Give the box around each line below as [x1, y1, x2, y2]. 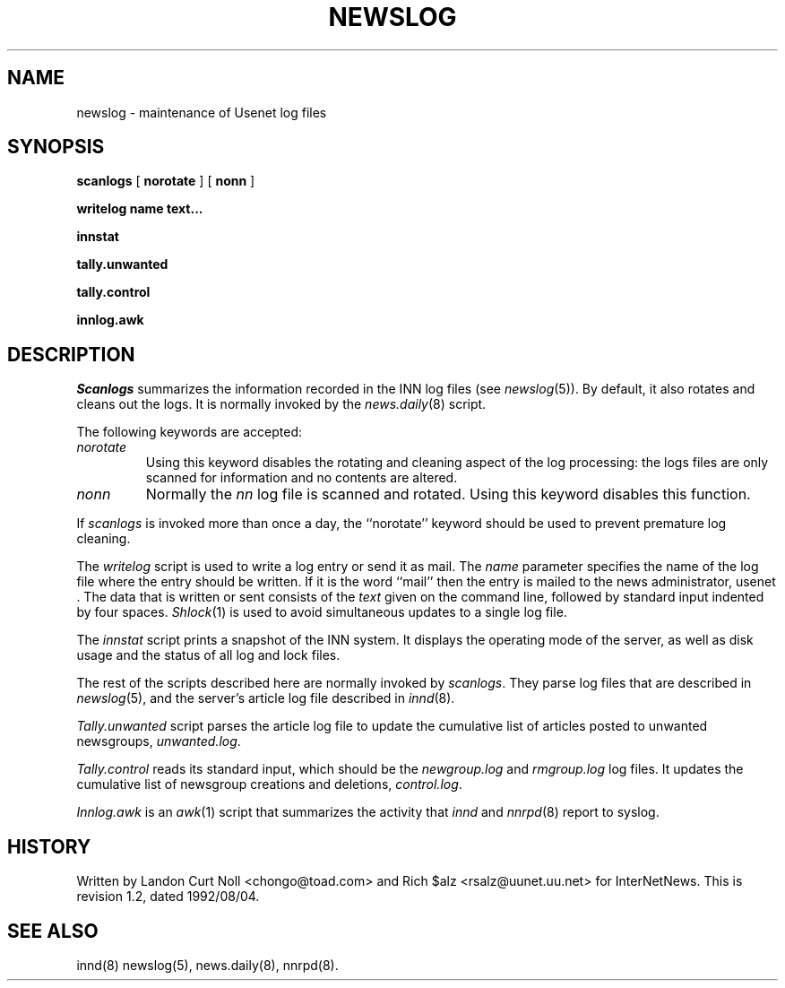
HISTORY [7, 835, 91, 858]
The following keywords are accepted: [76, 424, 303, 440]
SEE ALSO [7, 919, 99, 942]
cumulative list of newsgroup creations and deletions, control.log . [76, 776, 462, 793]
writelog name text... [76, 201, 203, 217]
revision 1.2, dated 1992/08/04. [76, 888, 260, 905]
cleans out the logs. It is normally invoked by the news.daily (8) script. [76, 396, 487, 412]
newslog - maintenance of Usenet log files [76, 104, 327, 120]
